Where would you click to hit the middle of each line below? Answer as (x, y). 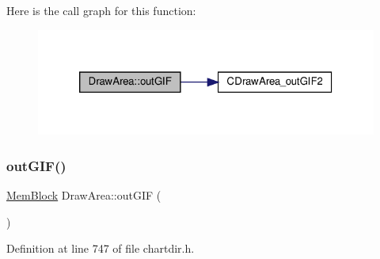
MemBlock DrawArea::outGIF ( (84, 195)
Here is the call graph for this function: (101, 10)
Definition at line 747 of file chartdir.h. (101, 248)
